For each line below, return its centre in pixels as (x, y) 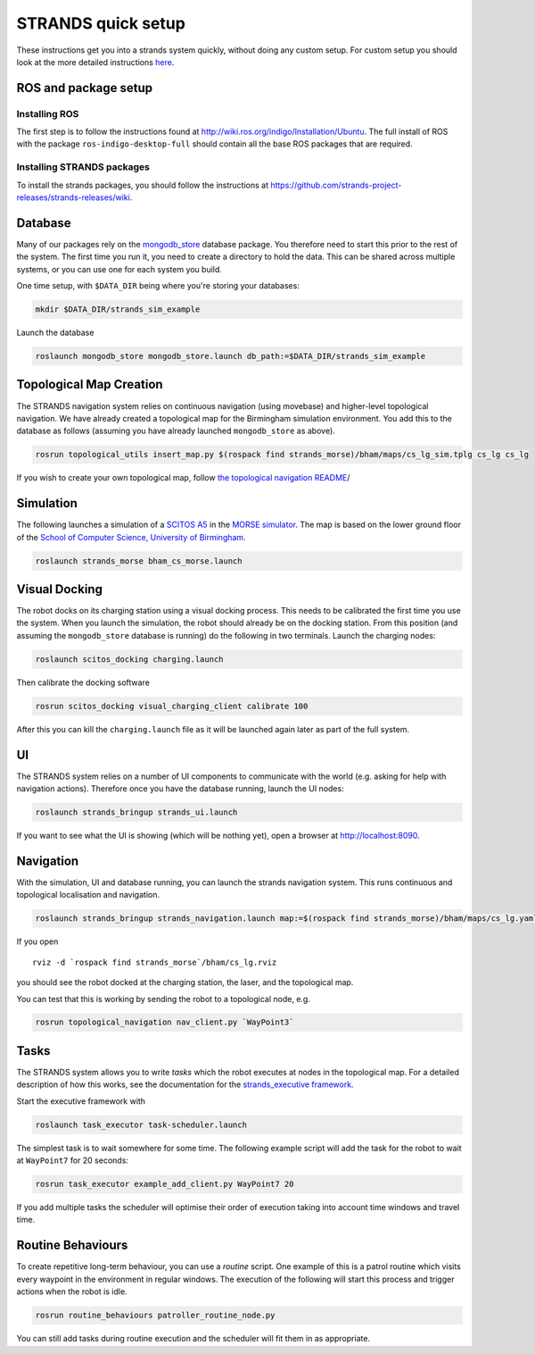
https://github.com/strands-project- (336, 185)
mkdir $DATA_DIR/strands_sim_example (118, 309)
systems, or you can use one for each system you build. (119, 269)
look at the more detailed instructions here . (95, 62)
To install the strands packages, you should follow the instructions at (143, 185)
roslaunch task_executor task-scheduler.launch (141, 1124)
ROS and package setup (85, 88)
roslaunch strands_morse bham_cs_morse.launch (139, 561)
